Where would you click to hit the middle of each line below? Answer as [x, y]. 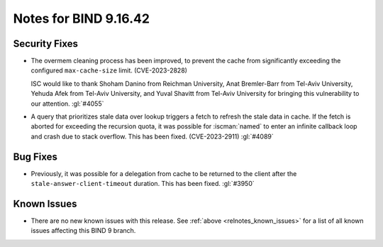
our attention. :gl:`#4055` [67, 104]
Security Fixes [45, 44]
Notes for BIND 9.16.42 [82, 18]
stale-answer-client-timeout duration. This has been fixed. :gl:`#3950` [143, 184]
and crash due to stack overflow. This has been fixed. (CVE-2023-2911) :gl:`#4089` [152, 136]
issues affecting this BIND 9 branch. [83, 231]
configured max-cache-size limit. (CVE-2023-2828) [109, 70]
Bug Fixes [35, 157]
